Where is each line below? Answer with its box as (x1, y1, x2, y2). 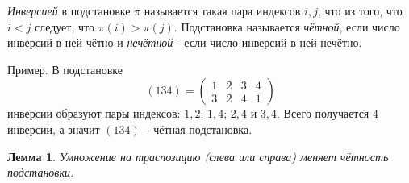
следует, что (34, 18, 94, 35)
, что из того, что (317, 2, 403, 19)
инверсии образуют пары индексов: (7, 105, 181, 122)
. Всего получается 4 (277, 105, 378, 122)
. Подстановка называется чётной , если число (173, 18, 400, 35)
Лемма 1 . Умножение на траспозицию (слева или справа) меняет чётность (7, 148, 389, 164)
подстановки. (7, 164, 74, 181)
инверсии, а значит (7, 120, 100, 137)
